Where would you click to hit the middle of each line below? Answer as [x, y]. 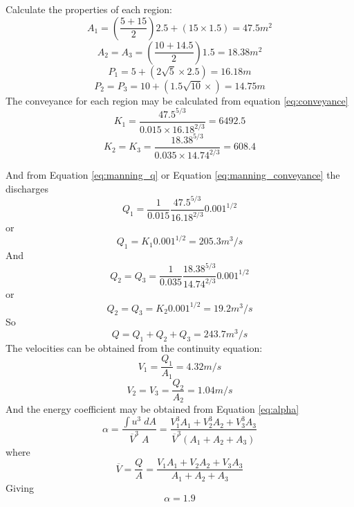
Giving [20, 487]
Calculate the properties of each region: [89, 9]
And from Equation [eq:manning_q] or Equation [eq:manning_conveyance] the [173, 175]
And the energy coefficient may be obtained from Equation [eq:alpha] [152, 409]
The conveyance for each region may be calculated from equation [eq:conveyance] [177, 100]
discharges [27, 188]
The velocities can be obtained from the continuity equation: [134, 347]
